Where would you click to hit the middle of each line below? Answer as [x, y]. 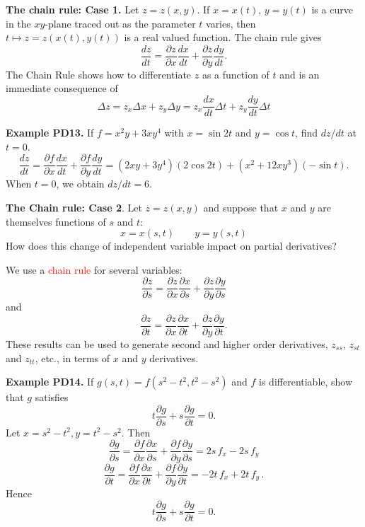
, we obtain [80, 184]
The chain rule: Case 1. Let [73, 9]
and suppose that [241, 207]
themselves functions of [56, 221]
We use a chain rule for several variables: [94, 269]
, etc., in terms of [73, 358]
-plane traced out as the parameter [120, 23]
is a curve [332, 9]
